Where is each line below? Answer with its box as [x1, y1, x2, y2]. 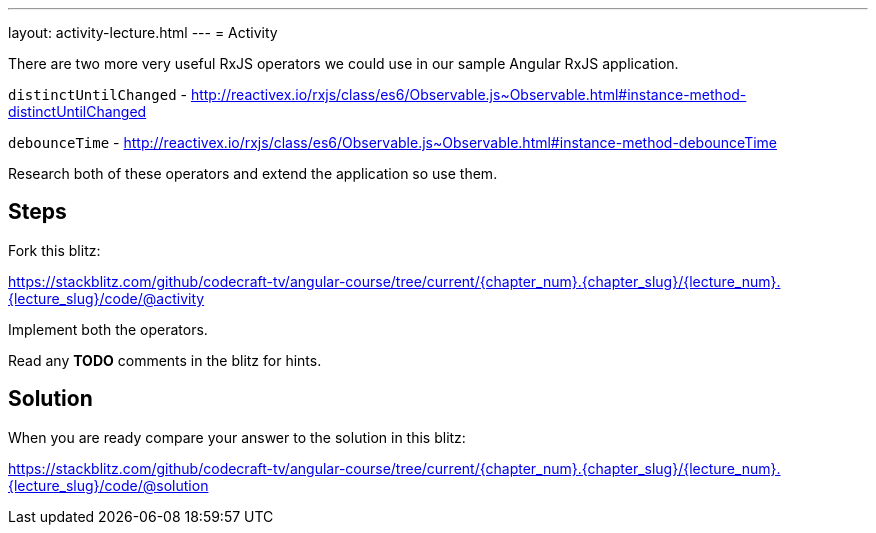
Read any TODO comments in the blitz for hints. [8, 351, 322, 369]
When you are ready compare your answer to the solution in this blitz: [8, 428, 466, 446]
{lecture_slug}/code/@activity [8, 289, 205, 307]
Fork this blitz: [8, 241, 101, 259]
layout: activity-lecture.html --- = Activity [8, 24, 278, 41]
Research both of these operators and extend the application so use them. [8, 165, 498, 182]
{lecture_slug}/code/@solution [8, 476, 209, 494]
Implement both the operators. [8, 320, 208, 338]
